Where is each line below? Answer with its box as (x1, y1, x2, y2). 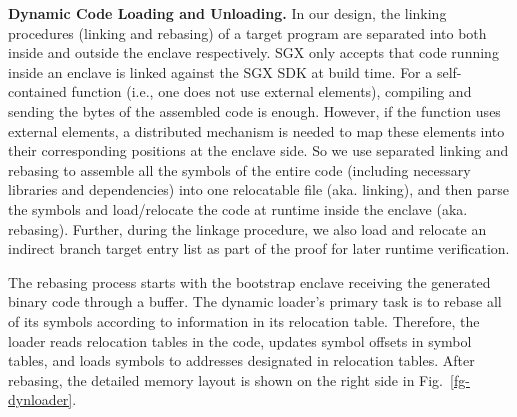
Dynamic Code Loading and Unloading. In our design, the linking (8, 3, 447, 23)
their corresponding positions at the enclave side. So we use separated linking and (8, 140, 509, 161)
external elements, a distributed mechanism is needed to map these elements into (8, 120, 505, 141)
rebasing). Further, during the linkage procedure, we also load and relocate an (8, 218, 487, 239)
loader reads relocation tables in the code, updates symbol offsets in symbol (8, 330, 472, 351)
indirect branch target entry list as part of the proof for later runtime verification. (8, 238, 510, 259)
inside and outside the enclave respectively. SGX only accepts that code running (8, 42, 499, 63)
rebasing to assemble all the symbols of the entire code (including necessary (8, 159, 471, 180)
